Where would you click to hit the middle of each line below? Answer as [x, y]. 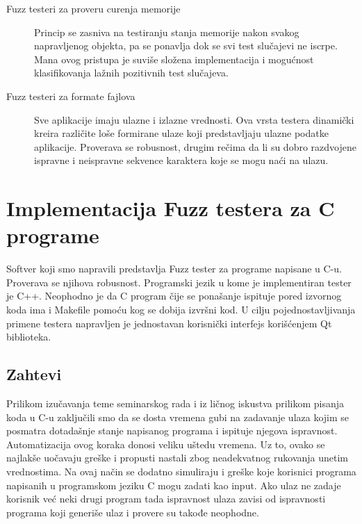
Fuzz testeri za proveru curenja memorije [93, 8]
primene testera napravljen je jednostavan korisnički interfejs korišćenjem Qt [169, 323]
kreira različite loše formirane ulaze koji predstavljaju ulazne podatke [181, 133]
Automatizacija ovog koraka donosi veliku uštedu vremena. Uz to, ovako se [166, 444]
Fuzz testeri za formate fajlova [71, 96]
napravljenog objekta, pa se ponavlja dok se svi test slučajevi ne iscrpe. [186, 46]
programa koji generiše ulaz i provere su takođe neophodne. [133, 512]
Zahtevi [34, 374]
